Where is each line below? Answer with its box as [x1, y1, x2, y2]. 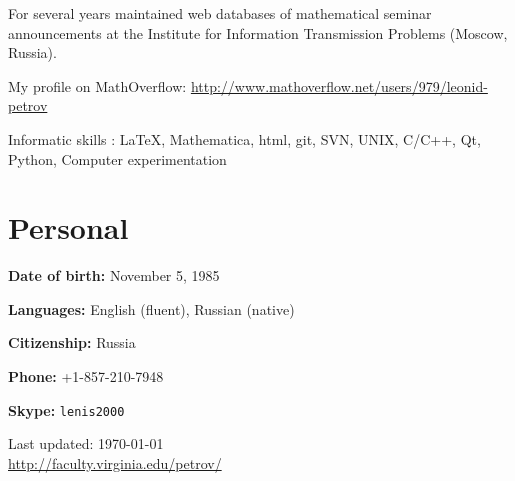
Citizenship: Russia [8, 332, 136, 353]
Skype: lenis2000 [8, 399, 125, 420]
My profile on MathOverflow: [8, 75, 187, 96]
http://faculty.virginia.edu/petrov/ [8, 452, 222, 473]
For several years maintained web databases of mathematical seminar [8, 3, 432, 23]
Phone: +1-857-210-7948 [8, 366, 164, 387]
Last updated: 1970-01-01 [8, 433, 164, 454]
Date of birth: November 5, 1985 [8, 265, 220, 286]
